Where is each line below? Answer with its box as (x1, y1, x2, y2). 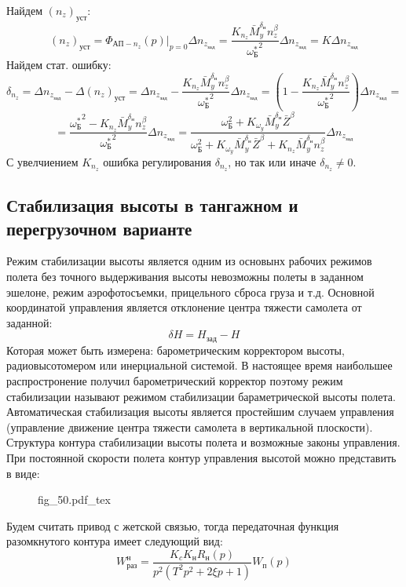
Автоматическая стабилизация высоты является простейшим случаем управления (6, 403, 394, 420)
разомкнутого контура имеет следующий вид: (6, 533, 223, 549)
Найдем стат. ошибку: (6, 57, 112, 73)
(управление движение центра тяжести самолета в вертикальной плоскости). (6, 418, 373, 435)
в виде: (6, 465, 40, 481)
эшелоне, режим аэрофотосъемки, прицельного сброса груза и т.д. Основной (6, 283, 375, 300)
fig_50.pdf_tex (38, 491, 111, 508)
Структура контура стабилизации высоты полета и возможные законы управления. (6, 434, 401, 450)
